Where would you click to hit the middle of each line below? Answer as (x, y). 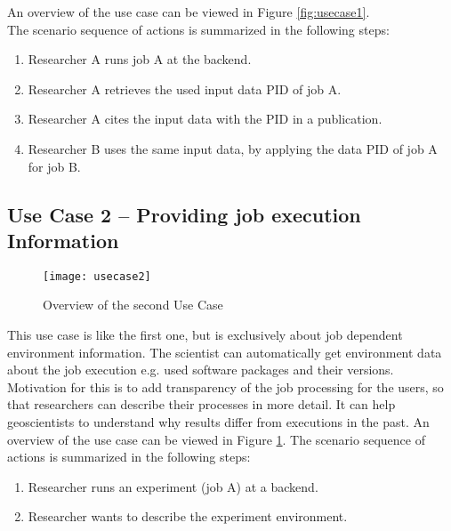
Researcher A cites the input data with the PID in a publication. (205, 119)
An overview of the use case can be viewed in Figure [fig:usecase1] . (189, 12)
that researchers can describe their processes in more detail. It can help (201, 404)
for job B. (54, 166)
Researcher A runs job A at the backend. (140, 59)
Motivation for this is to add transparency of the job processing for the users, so (225, 386)
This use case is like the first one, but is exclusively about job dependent (205, 334)
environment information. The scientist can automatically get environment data (225, 352)
